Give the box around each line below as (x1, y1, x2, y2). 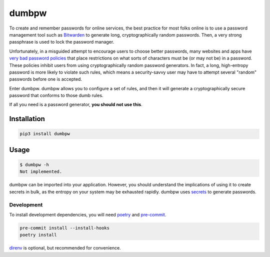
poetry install (19, 232, 57, 238)
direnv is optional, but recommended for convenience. (9, 245, 121, 251)
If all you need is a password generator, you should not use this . (9, 102, 142, 108)
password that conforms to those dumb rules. (9, 93, 103, 99)
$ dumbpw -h (19, 162, 49, 168)
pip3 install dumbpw (19, 131, 70, 137)
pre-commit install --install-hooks (19, 225, 110, 230)
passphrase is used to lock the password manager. (9, 39, 114, 45)
